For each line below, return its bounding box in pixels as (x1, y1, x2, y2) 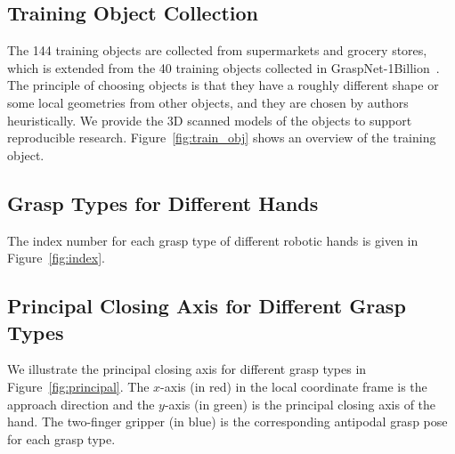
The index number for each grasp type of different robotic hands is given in (7, 231, 418, 249)
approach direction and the (7, 394, 155, 413)
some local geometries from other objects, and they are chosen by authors (7, 93, 409, 111)
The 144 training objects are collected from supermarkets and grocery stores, (7, 41, 427, 60)
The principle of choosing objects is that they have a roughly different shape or (7, 76, 439, 94)
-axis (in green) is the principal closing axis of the (164, 394, 436, 413)
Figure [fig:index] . (7, 248, 105, 267)
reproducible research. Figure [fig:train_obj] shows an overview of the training (7, 128, 436, 147)
